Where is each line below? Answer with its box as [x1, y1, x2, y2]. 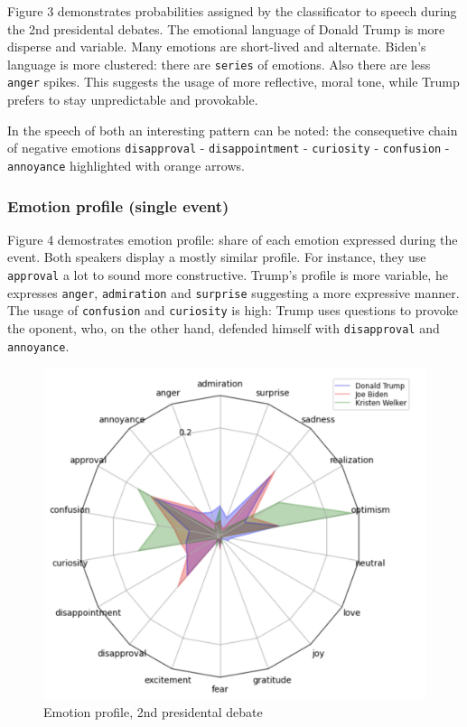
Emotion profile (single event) [7, 194, 229, 217]
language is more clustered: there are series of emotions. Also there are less [7, 54, 431, 73]
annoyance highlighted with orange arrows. [7, 155, 245, 174]
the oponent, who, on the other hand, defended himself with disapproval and [7, 318, 440, 337]
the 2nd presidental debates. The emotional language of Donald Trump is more [7, 19, 445, 38]
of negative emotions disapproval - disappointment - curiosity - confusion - [7, 138, 450, 157]
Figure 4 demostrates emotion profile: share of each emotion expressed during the [7, 229, 458, 248]
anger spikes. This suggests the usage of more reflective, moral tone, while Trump [7, 72, 460, 91]
